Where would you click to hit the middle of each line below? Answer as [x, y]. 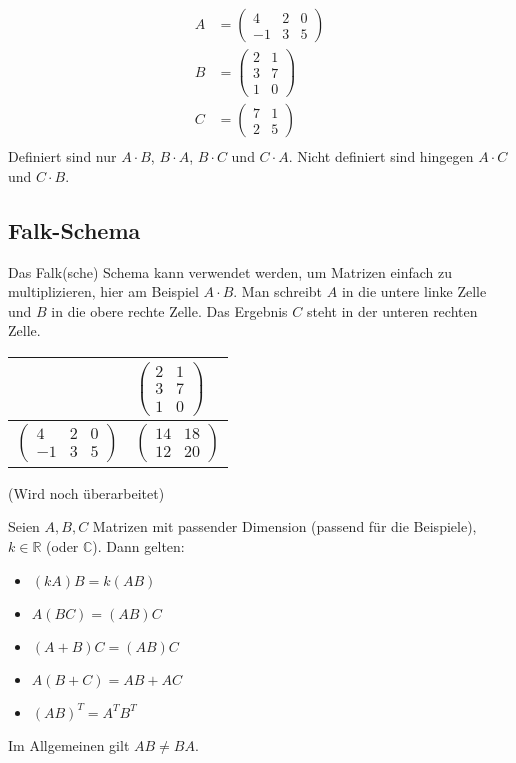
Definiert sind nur [62, 156]
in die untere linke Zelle [414, 291]
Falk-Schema [74, 229]
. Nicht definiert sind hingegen [381, 156]
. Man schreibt [278, 291]
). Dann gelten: [138, 545]
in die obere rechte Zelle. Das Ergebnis [169, 310]
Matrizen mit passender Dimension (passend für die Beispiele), [284, 526]
